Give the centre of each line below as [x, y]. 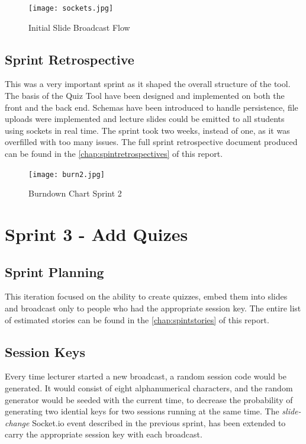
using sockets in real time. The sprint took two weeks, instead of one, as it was [147, 130]
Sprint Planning [54, 271]
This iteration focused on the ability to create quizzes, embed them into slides [146, 296]
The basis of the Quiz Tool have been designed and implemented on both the [145, 96]
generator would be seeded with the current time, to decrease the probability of [149, 399]
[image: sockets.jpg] [71, 8]
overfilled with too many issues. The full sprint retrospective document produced [151, 142]
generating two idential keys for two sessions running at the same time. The [142, 411]
